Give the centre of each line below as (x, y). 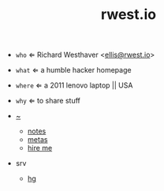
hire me (40, 148)
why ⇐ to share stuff (48, 101)
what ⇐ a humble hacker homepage (73, 70)
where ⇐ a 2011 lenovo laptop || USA (74, 85)
